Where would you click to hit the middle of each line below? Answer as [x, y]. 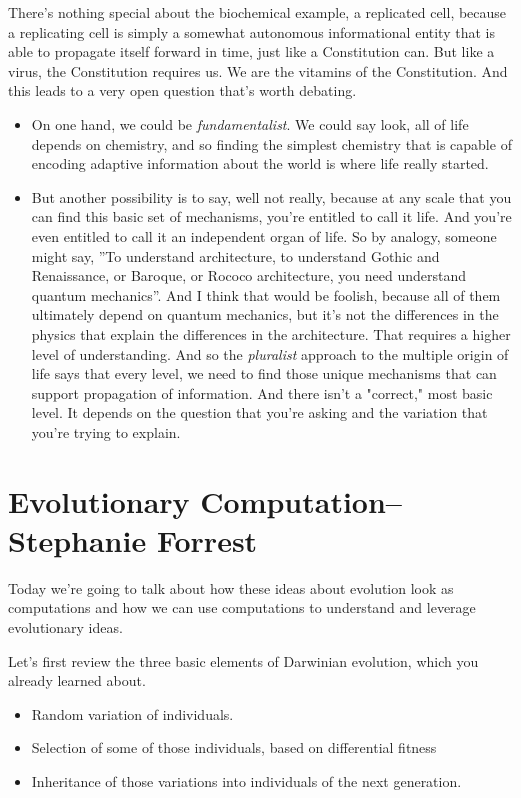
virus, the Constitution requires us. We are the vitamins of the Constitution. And [258, 70]
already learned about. [77, 680]
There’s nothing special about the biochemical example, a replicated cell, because [257, 12]
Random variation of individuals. [132, 713]
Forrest [207, 539]
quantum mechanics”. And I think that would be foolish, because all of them [266, 294]
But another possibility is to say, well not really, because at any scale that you [271, 196]
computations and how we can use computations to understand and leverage [242, 607]
